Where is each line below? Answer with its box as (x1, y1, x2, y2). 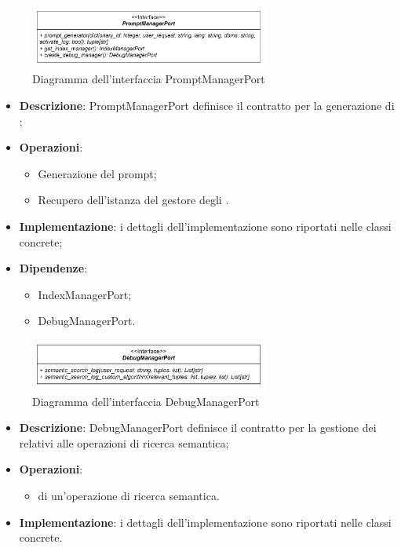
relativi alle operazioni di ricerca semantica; (19, 434, 229, 451)
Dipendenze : (19, 260, 88, 276)
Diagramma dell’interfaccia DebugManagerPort (32, 393, 260, 409)
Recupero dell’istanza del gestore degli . (38, 192, 229, 208)
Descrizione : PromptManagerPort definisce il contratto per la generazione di (19, 97, 395, 114)
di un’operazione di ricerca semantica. (38, 488, 220, 504)
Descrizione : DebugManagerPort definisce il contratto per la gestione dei (19, 419, 377, 436)
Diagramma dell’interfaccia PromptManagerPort (32, 71, 265, 87)
